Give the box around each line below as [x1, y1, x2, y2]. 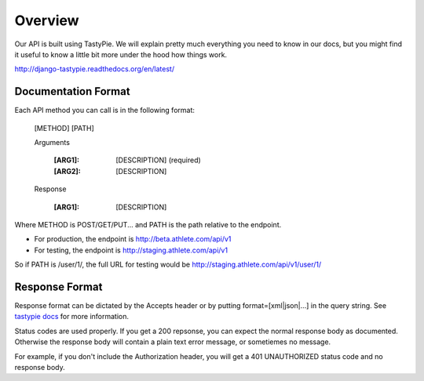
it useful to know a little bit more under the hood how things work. [14, 49, 228, 59]
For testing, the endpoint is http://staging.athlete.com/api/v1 [34, 245, 228, 255]
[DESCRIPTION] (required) [115, 155, 202, 165]
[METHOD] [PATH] [34, 123, 94, 132]
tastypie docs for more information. [14, 312, 130, 321]
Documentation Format [14, 85, 130, 98]
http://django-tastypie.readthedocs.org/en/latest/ [14, 64, 175, 74]
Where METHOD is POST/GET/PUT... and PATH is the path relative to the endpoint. [14, 220, 282, 229]
